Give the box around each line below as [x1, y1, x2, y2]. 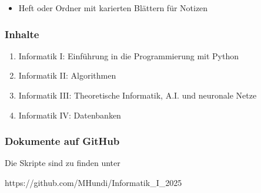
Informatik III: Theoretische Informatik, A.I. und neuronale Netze [18, 89, 257, 101]
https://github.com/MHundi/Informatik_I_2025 [5, 177, 182, 188]
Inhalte [5, 26, 39, 41]
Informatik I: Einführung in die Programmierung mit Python [18, 49, 239, 62]
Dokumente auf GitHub [5, 134, 120, 148]
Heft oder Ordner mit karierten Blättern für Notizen [18, 2, 208, 13]
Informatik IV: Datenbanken [18, 109, 121, 121]
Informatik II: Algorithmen [18, 69, 116, 82]
